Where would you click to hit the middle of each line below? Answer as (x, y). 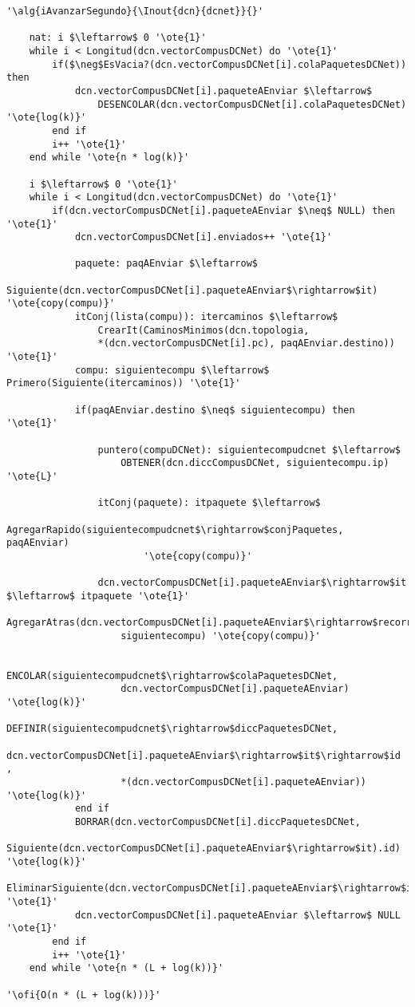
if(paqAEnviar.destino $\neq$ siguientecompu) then (215, 410)
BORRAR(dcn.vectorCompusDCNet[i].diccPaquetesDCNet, (217, 822)
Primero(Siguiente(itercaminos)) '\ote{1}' (124, 383)
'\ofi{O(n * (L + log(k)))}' (84, 995)
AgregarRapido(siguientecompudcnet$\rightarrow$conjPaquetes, (175, 529)
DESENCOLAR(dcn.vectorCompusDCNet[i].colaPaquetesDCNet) (252, 104)
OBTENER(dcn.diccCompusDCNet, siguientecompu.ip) (255, 463)
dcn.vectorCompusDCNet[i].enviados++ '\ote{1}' (204, 237)
